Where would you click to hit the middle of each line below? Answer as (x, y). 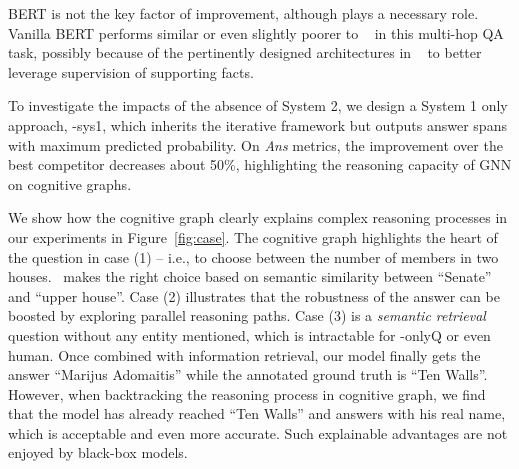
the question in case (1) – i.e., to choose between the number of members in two (253, 256)
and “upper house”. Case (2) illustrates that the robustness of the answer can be (254, 295)
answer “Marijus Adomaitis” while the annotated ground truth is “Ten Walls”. (248, 374)
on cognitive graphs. (70, 183)
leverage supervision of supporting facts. (131, 71)
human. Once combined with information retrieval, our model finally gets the (244, 354)
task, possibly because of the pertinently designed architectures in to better (245, 52)
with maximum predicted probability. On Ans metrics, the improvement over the (255, 144)
